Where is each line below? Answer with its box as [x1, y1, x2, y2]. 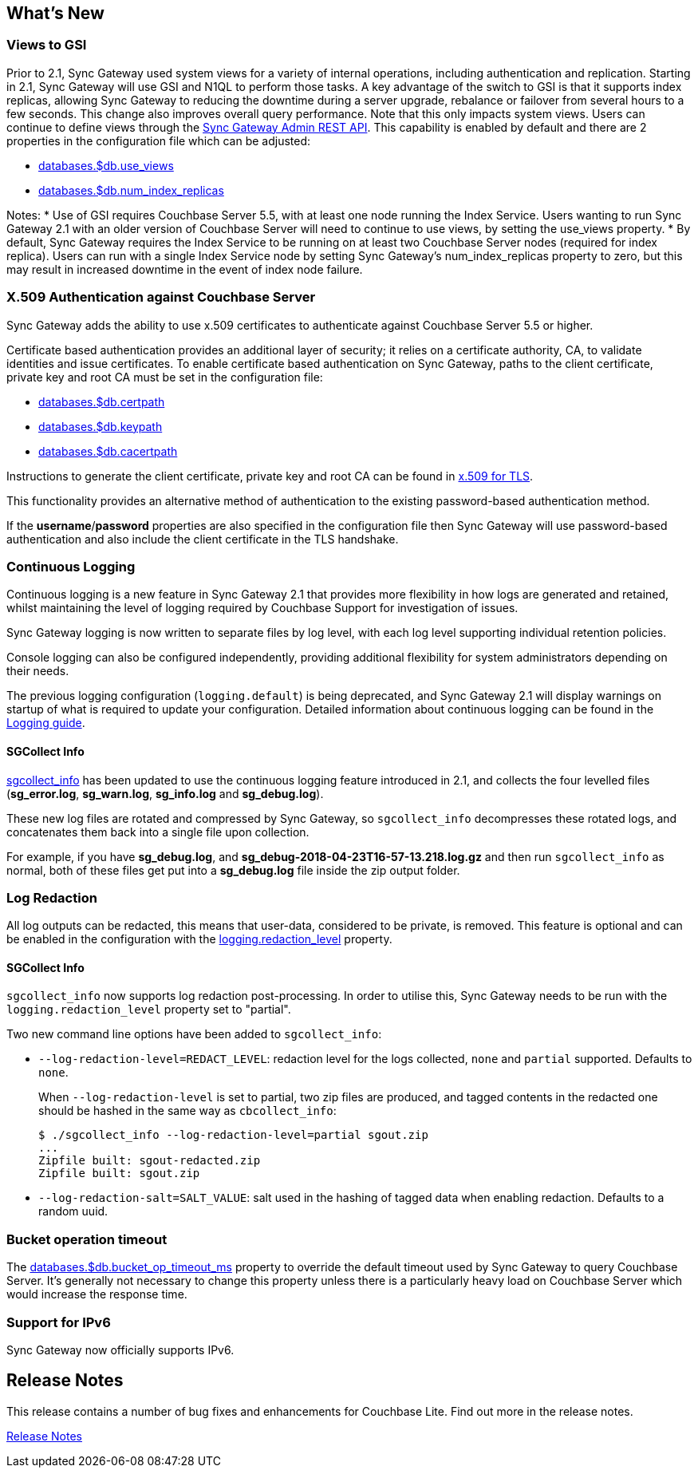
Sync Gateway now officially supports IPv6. [6, 1342, 235, 1357]
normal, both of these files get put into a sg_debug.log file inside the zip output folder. [6, 863, 460, 877]
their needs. [6, 664, 69, 678]
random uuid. [38, 1204, 108, 1219]
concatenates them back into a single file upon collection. [6, 824, 310, 839]
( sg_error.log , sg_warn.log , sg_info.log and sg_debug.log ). [6, 786, 324, 800]
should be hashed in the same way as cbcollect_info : [38, 1104, 337, 1118]
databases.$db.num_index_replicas [38, 183, 224, 197]
